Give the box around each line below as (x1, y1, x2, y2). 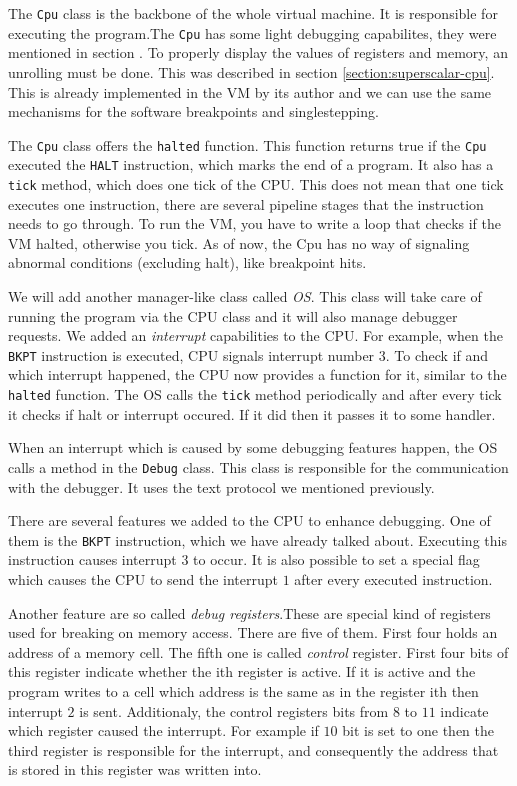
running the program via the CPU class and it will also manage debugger (8, 305, 458, 326)
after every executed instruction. (294, 569, 493, 589)
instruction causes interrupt (8, 549, 177, 570)
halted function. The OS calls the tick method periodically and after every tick (8, 384, 502, 405)
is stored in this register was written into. (8, 759, 262, 780)
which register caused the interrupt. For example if (8, 720, 319, 741)
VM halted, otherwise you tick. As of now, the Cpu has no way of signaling (8, 232, 470, 253)
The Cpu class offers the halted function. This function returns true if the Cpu (8, 134, 487, 155)
